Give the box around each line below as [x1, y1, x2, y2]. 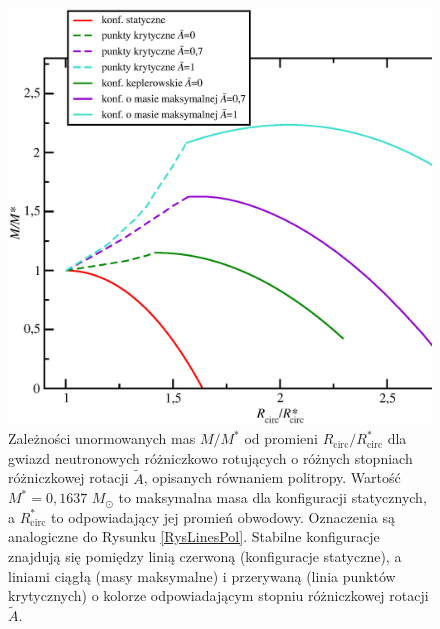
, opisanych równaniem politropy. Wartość [143, 467, 401, 488]
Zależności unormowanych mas [8, 428, 196, 449]
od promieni [244, 428, 318, 449]
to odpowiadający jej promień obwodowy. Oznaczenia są [51, 506, 395, 527]
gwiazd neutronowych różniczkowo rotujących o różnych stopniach [8, 447, 413, 468]
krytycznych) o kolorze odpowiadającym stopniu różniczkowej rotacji [8, 585, 429, 606]
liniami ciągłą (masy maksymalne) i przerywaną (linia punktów [8, 565, 396, 586]
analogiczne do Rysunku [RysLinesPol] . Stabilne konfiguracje [8, 526, 380, 547]
